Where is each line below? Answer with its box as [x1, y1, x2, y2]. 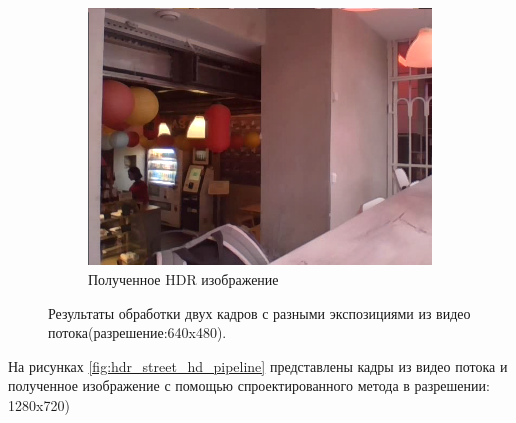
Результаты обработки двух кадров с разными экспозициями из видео [48, 302, 471, 323]
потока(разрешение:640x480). [48, 322, 227, 343]
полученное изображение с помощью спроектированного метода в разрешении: [8, 375, 490, 396]
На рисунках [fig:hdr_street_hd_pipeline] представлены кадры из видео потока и [8, 355, 508, 376]
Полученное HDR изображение [88, 268, 279, 289]
